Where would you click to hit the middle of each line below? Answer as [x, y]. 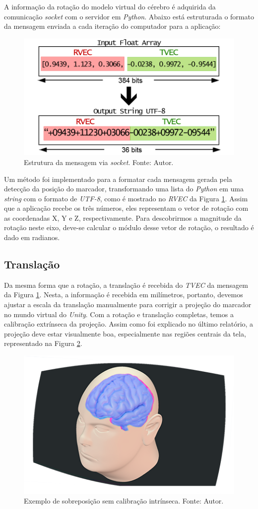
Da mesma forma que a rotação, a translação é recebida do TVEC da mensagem [126, 285]
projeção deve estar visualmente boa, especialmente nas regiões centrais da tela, [125, 333]
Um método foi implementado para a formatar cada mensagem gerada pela [118, 179]
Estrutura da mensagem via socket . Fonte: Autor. [99, 162]
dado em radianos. [32, 237]
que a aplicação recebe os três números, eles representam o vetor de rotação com [126, 208]
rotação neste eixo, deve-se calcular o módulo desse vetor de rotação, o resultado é [129, 227]
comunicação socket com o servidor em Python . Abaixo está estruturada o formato [129, 16]
